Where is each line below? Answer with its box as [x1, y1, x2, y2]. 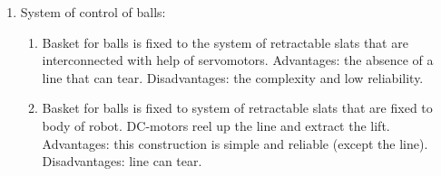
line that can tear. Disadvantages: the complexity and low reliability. [42, 68, 424, 87]
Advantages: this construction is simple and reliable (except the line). [42, 134, 428, 153]
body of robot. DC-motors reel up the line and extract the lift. [42, 116, 390, 134]
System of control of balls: [20, 3, 166, 21]
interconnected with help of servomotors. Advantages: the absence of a [42, 51, 434, 69]
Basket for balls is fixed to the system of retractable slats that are [42, 32, 408, 51]
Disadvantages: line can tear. [42, 152, 202, 171]
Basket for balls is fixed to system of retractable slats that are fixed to [42, 98, 433, 117]
